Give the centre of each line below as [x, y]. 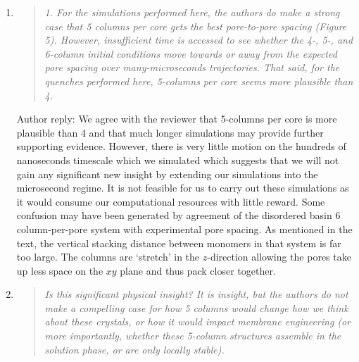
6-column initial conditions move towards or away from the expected [191, 53]
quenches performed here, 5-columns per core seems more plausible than [199, 81]
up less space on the [60, 270]
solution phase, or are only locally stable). [134, 349]
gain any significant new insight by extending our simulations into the [167, 174]
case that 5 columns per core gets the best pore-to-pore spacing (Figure [196, 26]
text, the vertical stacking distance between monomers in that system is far [179, 243]
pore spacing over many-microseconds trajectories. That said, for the [192, 67]
